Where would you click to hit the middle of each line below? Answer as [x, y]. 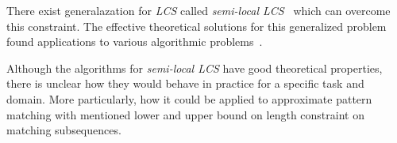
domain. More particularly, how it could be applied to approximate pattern [189, 98]
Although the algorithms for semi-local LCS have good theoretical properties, [195, 68]
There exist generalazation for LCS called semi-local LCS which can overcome [198, 10]
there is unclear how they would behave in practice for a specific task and [185, 83]
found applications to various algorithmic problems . [135, 41]
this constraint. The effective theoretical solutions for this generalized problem [197, 26]
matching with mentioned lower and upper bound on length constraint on [185, 114]
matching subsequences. [64, 130]
